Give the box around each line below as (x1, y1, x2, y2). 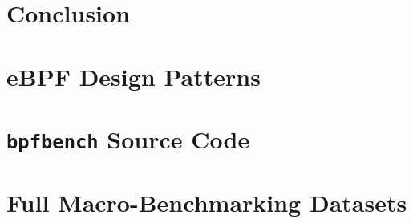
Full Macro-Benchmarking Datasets (6, 186, 407, 219)
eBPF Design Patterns (6, 59, 261, 92)
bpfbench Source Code (6, 122, 250, 155)
